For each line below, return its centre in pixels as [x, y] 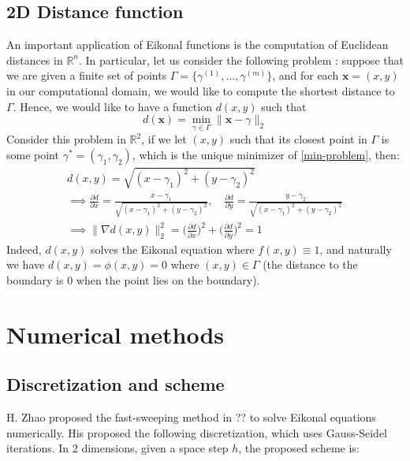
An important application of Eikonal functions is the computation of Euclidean [198, 45]
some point [33, 154]
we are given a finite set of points [87, 75]
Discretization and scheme [116, 384]
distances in [35, 59]
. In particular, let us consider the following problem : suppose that [241, 59]
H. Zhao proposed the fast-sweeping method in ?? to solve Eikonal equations [191, 417]
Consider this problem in [66, 139]
